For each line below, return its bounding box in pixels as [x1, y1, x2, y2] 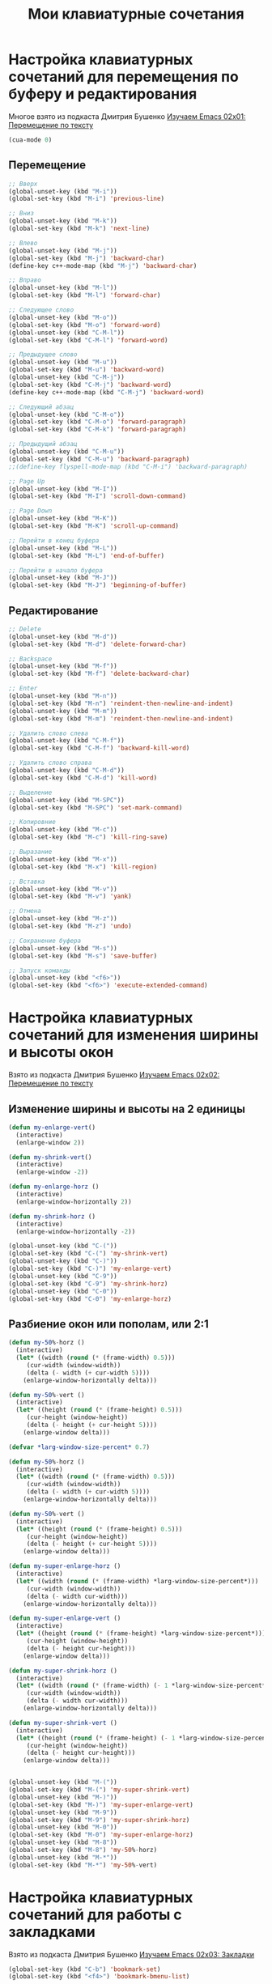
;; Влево [8, 239, 38, 247]
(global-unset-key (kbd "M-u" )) [8, 358, 117, 367]
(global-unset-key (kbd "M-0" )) [8, 1823, 117, 1832]
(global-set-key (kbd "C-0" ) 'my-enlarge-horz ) [8, 1294, 172, 1303]
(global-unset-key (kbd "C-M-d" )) [8, 767, 125, 775]
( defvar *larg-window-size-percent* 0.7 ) [8, 1442, 151, 1451]
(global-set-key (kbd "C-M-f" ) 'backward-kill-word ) [8, 744, 190, 753]
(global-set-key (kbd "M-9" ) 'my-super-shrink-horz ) [8, 1816, 190, 1824]
